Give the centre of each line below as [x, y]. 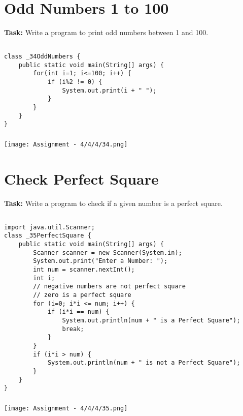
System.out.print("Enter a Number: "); [100, 261]
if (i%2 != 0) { [75, 82]
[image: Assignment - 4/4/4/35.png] [66, 408]
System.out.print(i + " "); [109, 90]
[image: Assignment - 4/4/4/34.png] [66, 144]
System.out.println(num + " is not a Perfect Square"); [144, 363]
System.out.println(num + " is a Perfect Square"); [151, 320]
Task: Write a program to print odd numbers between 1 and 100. [106, 32]
